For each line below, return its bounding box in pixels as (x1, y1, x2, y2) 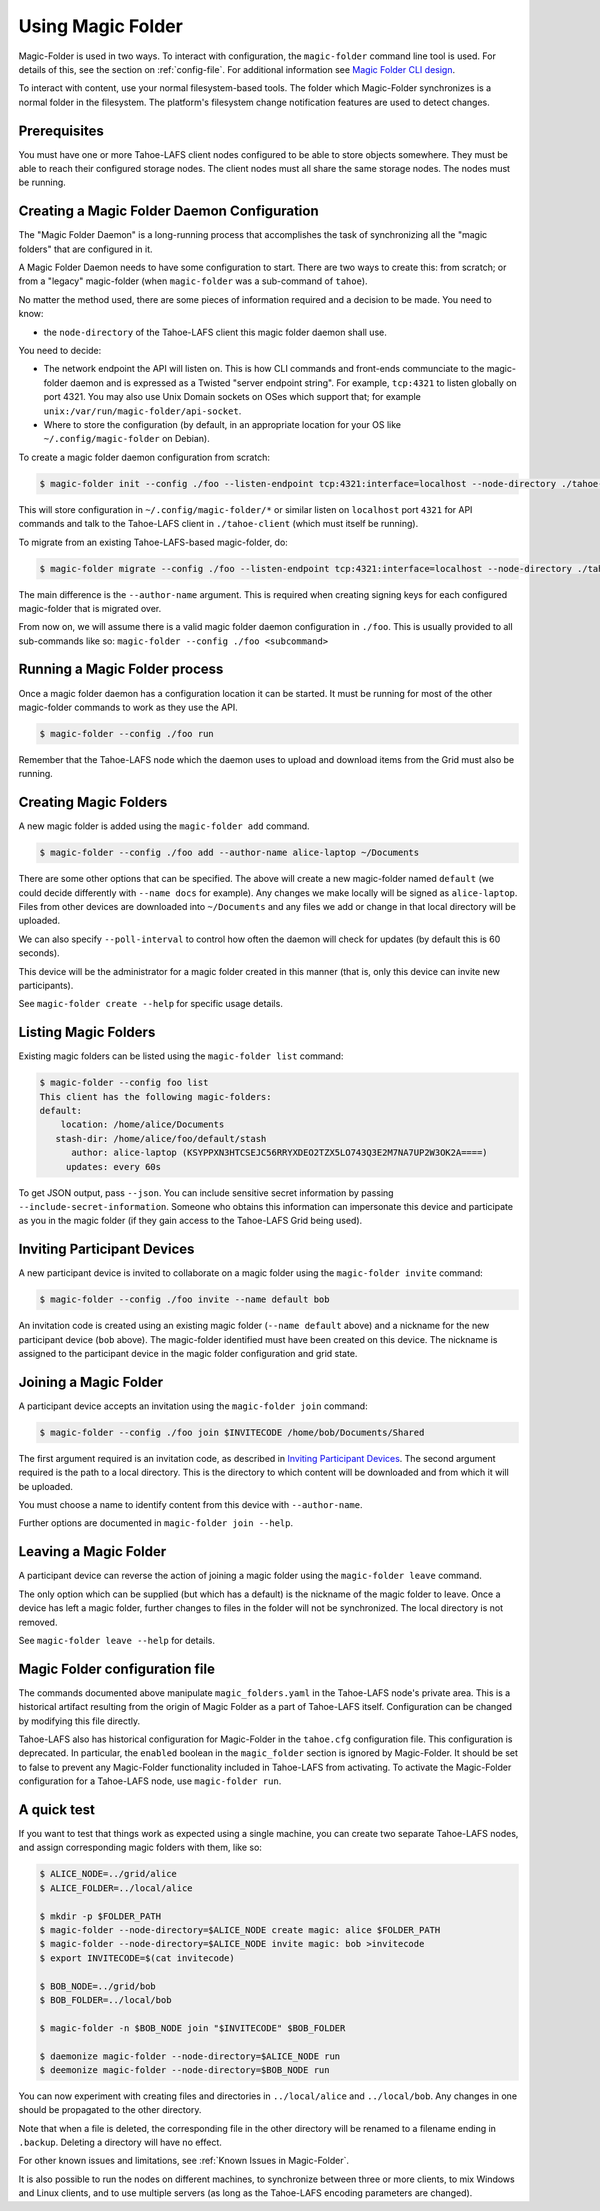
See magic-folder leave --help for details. (18, 1634, 215, 1646)
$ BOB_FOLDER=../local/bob (39, 1994, 172, 2005)
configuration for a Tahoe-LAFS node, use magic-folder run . (18, 1775, 282, 1787)
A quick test (18, 1801, 95, 1818)
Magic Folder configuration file (18, 1660, 215, 1677)
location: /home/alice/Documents (60, 1119, 225, 1130)
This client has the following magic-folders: (39, 1091, 272, 1102)
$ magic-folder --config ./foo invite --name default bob (39, 1294, 330, 1305)
